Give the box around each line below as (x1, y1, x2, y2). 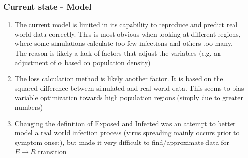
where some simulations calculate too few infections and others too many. (15, 38, 233, 48)
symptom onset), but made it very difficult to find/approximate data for (15, 137, 230, 147)
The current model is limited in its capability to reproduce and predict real (15, 19, 238, 29)
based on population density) (64, 57, 151, 67)
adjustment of (15, 57, 56, 67)
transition (38, 146, 67, 157)
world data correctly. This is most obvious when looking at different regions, (15, 29, 241, 39)
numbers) (15, 101, 43, 112)
